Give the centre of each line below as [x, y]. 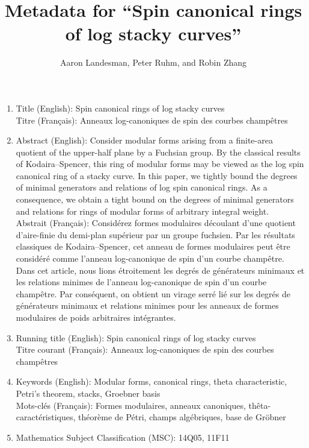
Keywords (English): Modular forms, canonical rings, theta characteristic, [151, 381]
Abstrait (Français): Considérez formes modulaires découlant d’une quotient [156, 223]
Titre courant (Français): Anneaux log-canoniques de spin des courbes [145, 349]
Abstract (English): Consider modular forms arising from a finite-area [144, 140]
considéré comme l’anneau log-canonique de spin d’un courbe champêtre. [150, 258]
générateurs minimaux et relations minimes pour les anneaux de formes [147, 305]
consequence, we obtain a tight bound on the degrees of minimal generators [155, 199]
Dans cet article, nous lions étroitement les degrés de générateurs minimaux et [160, 270]
